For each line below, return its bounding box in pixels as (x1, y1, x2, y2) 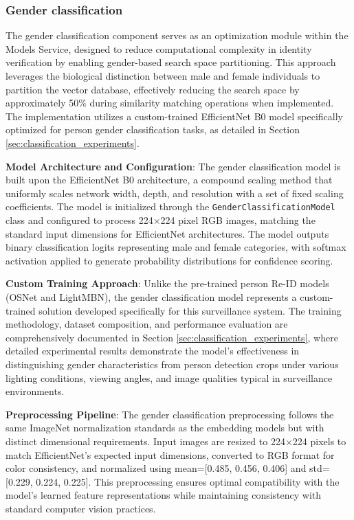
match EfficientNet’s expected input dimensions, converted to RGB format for (5, 447, 335, 462)
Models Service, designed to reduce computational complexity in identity (5, 41, 312, 56)
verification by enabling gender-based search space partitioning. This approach (5, 55, 336, 69)
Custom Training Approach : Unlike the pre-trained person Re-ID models (5, 276, 329, 291)
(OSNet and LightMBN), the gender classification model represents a (5, 289, 297, 304)
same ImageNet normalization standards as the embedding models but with (5, 420, 324, 435)
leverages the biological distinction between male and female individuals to (5, 69, 320, 82)
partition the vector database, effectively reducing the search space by (5, 82, 300, 96)
